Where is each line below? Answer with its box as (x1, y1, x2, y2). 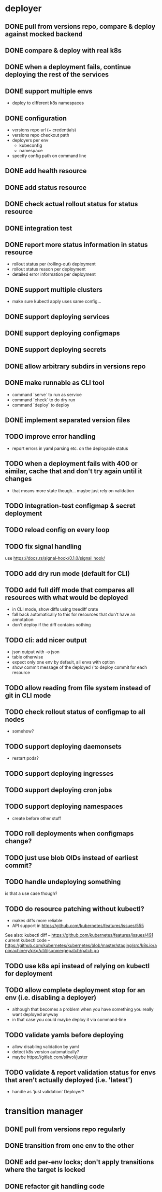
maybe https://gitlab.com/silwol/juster (12, 1054, 88, 1060)
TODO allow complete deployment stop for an (5, 986, 145, 994)
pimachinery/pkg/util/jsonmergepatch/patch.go (5, 948, 99, 954)
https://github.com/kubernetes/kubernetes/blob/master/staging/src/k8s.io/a (5, 943, 157, 948)
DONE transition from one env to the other (5, 1141, 134, 1150)
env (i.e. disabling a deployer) (5, 993, 97, 1002)
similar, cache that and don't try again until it (5, 467, 143, 476)
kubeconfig (19, 142, 43, 148)
